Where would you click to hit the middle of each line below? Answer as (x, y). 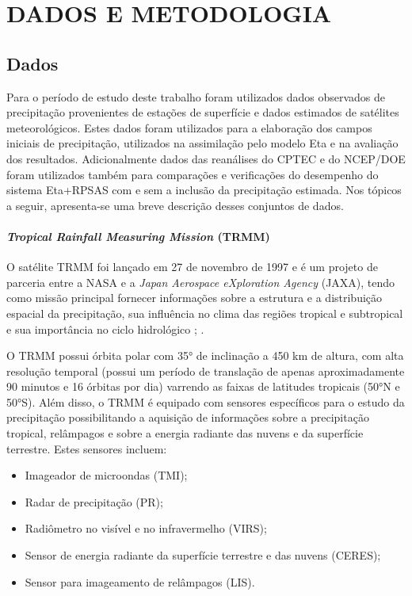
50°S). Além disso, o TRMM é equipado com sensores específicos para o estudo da (206, 401)
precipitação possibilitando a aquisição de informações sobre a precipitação (188, 417)
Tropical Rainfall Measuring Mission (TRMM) (138, 236)
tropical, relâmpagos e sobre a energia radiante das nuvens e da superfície (185, 433)
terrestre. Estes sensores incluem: (87, 448)
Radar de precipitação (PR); (94, 501)
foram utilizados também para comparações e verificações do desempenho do (193, 174)
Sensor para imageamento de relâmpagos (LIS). (140, 581)
